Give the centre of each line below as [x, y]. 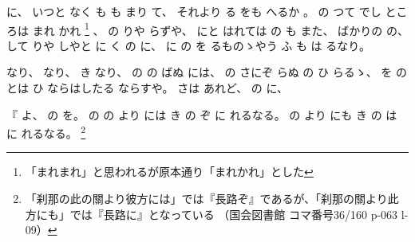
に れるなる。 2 [46, 132]
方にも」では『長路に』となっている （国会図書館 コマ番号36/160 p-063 [211, 214]
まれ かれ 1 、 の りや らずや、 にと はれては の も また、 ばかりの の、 [221, 29]
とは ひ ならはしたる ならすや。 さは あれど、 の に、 [148, 88]
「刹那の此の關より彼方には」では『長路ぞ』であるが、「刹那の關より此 [212, 199]
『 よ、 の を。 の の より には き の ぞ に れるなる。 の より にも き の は [202, 114]
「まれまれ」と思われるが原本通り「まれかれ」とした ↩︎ [169, 172]
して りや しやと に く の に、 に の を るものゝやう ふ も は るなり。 [189, 45]
